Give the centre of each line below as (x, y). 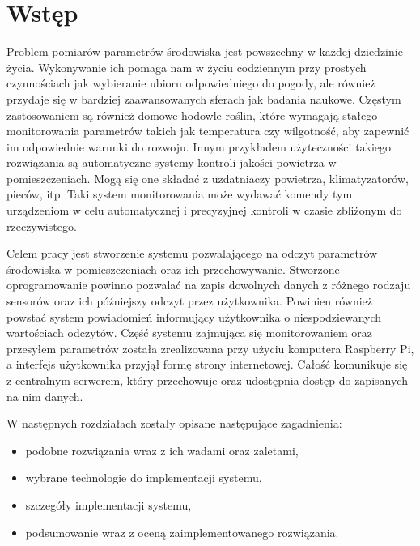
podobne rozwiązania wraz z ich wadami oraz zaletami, (162, 450)
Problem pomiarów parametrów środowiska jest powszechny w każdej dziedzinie (205, 51)
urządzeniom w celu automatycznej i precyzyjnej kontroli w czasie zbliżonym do (204, 210)
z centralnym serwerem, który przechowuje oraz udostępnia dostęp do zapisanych (207, 380)
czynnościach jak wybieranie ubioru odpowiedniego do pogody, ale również (191, 83)
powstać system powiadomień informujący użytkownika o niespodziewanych (194, 316)
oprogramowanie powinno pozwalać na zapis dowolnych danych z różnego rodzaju (209, 285)
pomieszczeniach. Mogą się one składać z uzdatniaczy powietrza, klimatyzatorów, (208, 178)
